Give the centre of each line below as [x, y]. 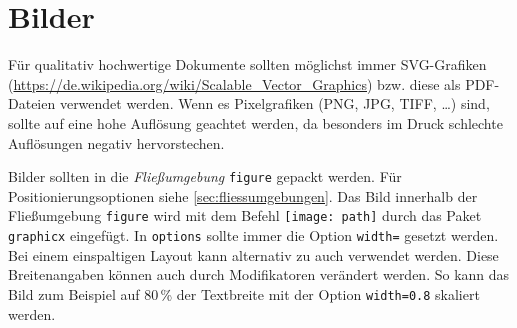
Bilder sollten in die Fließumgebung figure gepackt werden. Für [205, 176]
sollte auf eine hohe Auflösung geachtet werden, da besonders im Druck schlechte [255, 122]
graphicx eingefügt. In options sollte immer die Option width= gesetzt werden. [253, 235]
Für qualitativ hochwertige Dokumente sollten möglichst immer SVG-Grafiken [247, 64]
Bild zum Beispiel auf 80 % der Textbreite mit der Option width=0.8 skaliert [244, 293]
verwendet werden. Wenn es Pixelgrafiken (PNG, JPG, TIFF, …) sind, [274, 103]
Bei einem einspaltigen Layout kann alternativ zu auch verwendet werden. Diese [253, 254]
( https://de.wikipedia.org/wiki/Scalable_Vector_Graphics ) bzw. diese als [234, 83]
